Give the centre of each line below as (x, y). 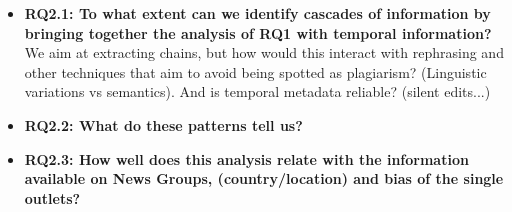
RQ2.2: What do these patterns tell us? (163, 124)
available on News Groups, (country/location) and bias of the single (264, 178)
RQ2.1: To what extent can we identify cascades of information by (257, 13)
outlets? (52, 197)
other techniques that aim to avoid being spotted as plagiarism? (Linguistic (255, 71)
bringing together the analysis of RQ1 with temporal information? (258, 32)
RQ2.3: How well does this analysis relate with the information (246, 158)
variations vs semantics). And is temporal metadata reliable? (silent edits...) (257, 91)
